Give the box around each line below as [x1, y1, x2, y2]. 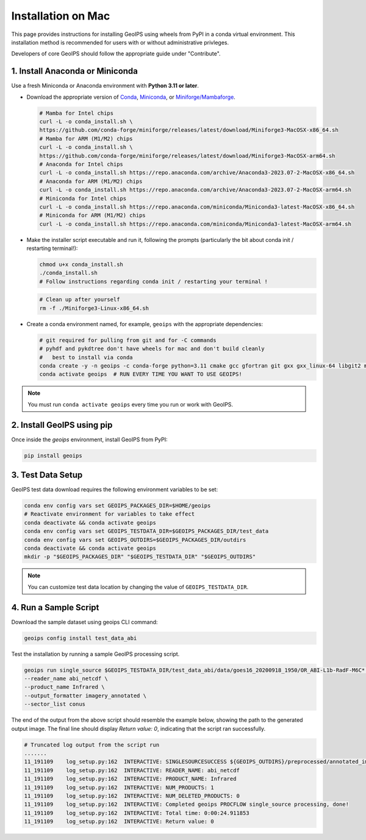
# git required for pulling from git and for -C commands [39, 336, 217, 344]
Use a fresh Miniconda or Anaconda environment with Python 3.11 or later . [11, 82, 199, 90]
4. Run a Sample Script [11, 602, 99, 613]
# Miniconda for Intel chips [39, 195, 127, 202]
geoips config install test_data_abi [24, 635, 137, 641]
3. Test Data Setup [11, 470, 83, 480]
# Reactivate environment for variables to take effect [24, 511, 195, 518]
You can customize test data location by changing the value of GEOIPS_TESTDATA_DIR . [27, 583, 249, 591]
